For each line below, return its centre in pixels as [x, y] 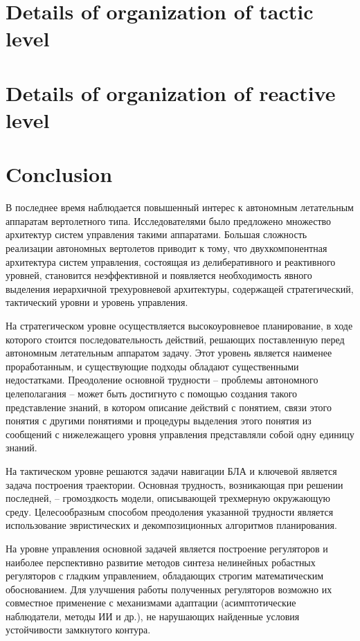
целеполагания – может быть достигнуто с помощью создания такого [152, 393]
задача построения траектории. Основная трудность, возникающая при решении [174, 484]
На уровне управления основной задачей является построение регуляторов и [167, 548]
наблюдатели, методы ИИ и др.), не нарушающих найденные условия [153, 616]
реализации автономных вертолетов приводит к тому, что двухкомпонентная [166, 248]
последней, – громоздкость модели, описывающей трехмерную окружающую [168, 498]
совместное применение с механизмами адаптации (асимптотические [151, 603]
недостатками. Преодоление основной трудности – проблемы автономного [162, 380]
